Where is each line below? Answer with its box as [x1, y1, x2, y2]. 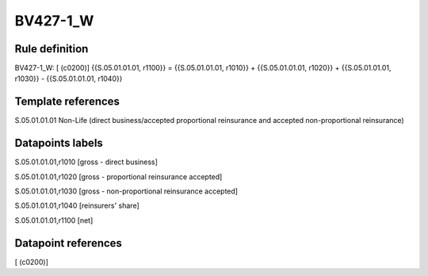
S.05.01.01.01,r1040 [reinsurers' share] [14, 201, 139, 210]
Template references [14, 95, 120, 109]
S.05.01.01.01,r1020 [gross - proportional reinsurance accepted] [14, 171, 223, 182]
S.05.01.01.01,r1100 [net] [14, 215, 94, 225]
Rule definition [14, 42, 89, 56]
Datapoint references [14, 236, 123, 250]
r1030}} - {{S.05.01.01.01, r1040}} [14, 74, 123, 83]
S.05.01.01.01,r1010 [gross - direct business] [14, 157, 159, 167]
